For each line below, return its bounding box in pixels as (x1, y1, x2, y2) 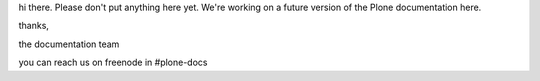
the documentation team (18, 38, 120, 50)
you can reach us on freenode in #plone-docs (18, 56, 208, 69)
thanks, (18, 20, 50, 32)
